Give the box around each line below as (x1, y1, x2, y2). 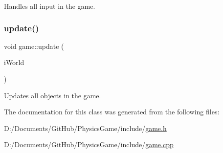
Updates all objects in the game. (4, 90, 101, 100)
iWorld (4, 57, 24, 67)
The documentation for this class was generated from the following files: (4, 107, 220, 117)
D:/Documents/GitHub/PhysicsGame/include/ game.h (4, 123, 167, 133)
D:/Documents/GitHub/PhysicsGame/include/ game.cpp (4, 139, 174, 150)
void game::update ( (4, 41, 64, 51)
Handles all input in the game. (4, 1, 95, 11)
